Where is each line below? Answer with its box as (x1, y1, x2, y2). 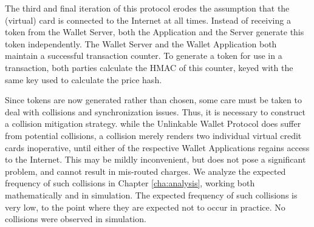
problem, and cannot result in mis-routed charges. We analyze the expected (5, 164, 286, 177)
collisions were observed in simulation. (5, 212, 146, 225)
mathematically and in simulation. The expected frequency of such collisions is (5, 188, 298, 201)
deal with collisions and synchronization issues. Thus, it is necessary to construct (5, 105, 305, 118)
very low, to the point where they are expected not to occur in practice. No (5, 200, 285, 213)
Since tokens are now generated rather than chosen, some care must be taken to (5, 93, 302, 106)
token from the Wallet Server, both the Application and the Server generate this (5, 25, 304, 38)
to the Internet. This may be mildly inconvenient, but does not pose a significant (5, 153, 306, 166)
